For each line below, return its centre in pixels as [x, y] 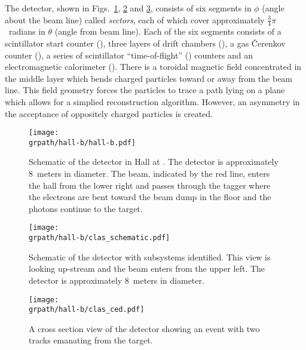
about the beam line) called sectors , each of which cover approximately [135, 19]
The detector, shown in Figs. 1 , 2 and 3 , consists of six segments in [128, 8]
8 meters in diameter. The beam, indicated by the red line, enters [149, 174]
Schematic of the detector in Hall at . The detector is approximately [154, 162]
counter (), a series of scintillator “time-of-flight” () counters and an [129, 55]
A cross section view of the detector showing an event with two [144, 328]
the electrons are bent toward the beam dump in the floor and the [150, 197]
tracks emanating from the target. [91, 340]
